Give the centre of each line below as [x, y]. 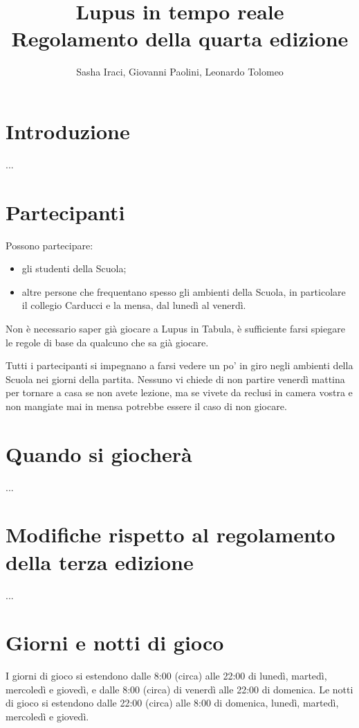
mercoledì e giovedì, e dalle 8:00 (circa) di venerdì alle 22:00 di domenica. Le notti [179, 689]
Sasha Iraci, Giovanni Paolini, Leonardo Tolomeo [180, 72]
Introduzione [68, 131]
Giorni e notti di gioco [115, 642]
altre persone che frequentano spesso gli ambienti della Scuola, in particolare [184, 291]
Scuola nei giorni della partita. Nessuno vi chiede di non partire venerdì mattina [175, 379]
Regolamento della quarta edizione [180, 38]
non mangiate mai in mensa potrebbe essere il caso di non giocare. [146, 406]
